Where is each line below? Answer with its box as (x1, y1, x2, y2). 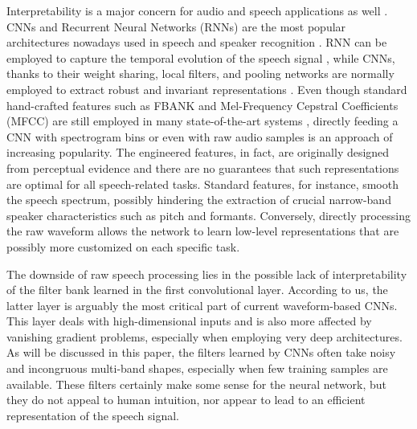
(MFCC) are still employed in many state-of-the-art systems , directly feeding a (6, 112, 399, 129)
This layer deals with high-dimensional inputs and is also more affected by (6, 313, 372, 329)
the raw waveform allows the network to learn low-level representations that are (6, 223, 399, 239)
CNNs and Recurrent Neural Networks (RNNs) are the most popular (6, 18, 346, 35)
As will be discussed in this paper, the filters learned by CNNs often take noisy (6, 344, 396, 361)
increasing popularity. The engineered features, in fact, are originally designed (6, 144, 390, 161)
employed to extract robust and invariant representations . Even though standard (6, 80, 407, 97)
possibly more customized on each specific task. (6, 238, 240, 255)
